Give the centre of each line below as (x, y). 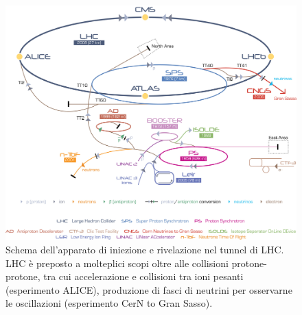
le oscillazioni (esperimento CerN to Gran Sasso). (109, 303)
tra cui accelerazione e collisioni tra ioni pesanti (143, 276)
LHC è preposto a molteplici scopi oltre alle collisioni (117, 263)
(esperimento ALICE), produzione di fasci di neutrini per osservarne (149, 289)
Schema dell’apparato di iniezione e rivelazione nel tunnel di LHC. (145, 250)
